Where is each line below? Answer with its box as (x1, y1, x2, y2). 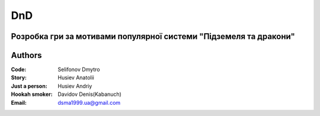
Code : (11, 66, 27, 73)
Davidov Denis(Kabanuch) (57, 91, 121, 98)
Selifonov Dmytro (57, 66, 100, 73)
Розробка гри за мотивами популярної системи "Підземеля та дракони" (11, 31, 296, 41)
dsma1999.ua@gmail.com (57, 99, 121, 106)
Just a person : (11, 82, 47, 89)
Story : (11, 74, 27, 81)
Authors (11, 50, 42, 60)
